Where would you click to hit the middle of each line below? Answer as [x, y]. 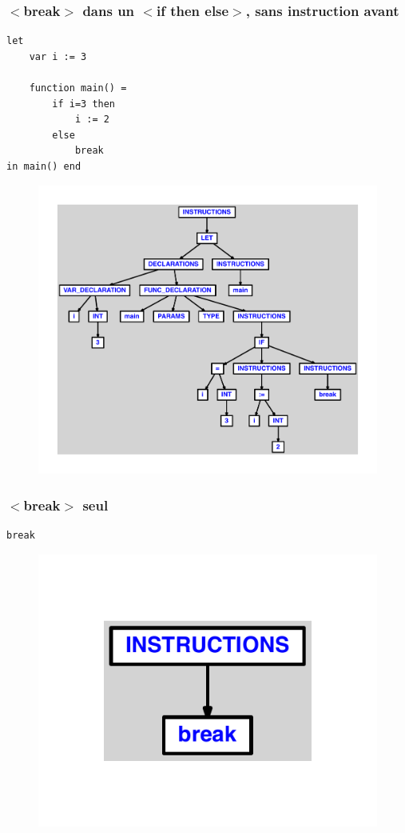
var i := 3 [58, 56]
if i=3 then [84, 104]
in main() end [44, 166]
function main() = [78, 88]
